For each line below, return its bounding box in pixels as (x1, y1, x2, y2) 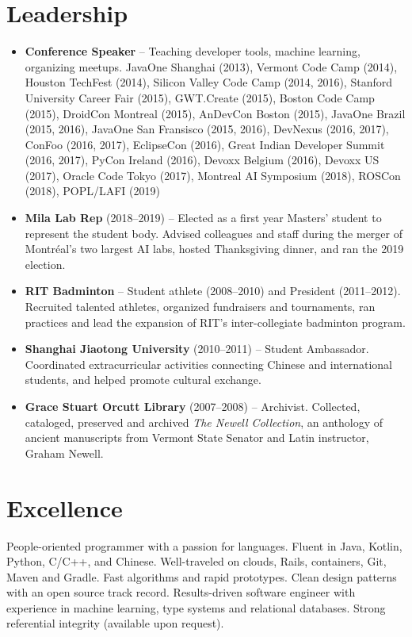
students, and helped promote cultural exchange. (25, 371, 261, 388)
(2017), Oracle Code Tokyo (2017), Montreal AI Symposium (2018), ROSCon (25, 167, 401, 183)
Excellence (6, 491, 123, 524)
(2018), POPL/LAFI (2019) (25, 182, 160, 199)
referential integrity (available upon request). (6, 615, 224, 631)
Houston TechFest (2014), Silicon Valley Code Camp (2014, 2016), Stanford (25, 74, 392, 90)
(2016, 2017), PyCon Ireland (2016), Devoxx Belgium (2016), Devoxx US (25, 152, 380, 168)
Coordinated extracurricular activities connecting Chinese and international (25, 355, 393, 372)
